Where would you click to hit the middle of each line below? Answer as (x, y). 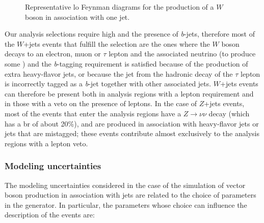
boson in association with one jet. (77, 17)
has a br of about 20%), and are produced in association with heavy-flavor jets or (132, 123)
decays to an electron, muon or (53, 54)
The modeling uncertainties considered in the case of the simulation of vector (125, 185)
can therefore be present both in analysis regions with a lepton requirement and (129, 93)
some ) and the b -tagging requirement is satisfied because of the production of (126, 63)
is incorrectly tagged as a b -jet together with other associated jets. (108, 84)
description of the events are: (50, 215)
